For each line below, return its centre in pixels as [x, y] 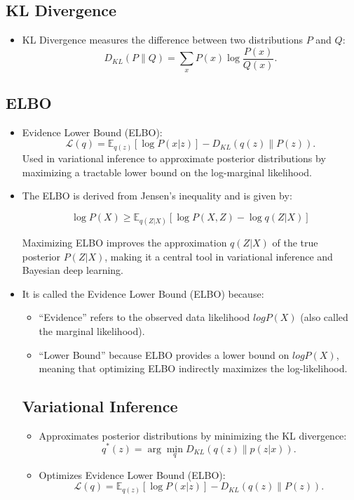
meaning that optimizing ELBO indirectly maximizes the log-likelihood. [193, 368]
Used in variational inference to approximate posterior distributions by [174, 158]
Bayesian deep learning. [73, 270]
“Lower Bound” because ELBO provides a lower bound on [164, 354]
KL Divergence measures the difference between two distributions [162, 40]
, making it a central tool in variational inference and [219, 256]
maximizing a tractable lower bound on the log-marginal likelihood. [167, 172]
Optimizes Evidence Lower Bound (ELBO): [132, 474]
